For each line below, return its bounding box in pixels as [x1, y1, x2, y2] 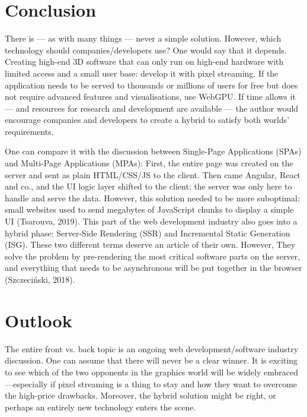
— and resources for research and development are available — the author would [5, 102, 299, 114]
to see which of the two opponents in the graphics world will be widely [5, 365, 261, 378]
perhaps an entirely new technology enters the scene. [5, 400, 196, 413]
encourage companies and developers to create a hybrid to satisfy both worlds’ [5, 113, 290, 126]
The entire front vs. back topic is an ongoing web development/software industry [5, 342, 299, 355]
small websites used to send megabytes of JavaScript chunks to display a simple [5, 203, 294, 216]
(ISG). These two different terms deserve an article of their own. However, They [5, 238, 296, 251]
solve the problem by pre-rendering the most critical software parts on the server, [5, 249, 300, 262]
